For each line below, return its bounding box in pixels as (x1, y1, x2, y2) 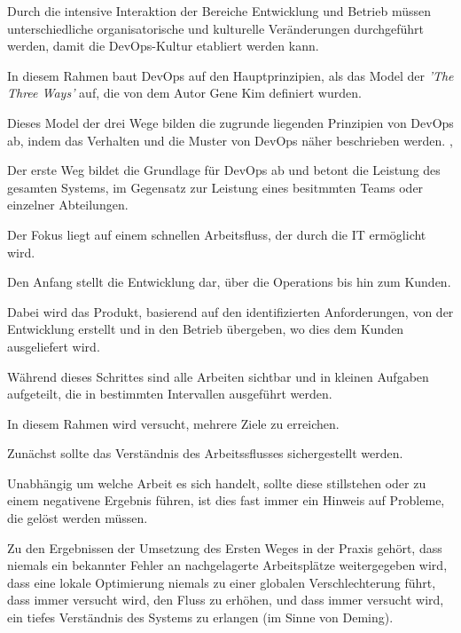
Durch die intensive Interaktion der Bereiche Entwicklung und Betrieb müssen (7, 2, 431, 20)
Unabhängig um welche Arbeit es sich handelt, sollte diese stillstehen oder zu (7, 473, 426, 492)
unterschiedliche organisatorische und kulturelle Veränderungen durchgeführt (7, 19, 425, 37)
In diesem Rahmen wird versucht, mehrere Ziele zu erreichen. (7, 414, 340, 432)
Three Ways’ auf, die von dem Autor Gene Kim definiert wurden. (7, 83, 362, 102)
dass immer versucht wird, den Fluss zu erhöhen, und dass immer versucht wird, (7, 590, 444, 609)
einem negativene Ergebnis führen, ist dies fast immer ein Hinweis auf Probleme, (7, 491, 445, 510)
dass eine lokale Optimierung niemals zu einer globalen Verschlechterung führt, (7, 573, 436, 591)
